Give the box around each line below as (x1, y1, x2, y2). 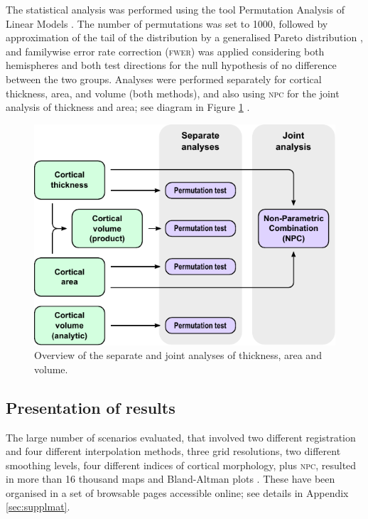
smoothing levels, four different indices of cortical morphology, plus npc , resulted (6, 457, 357, 472)
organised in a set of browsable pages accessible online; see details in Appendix (6, 485, 349, 500)
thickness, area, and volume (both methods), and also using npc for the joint (6, 85, 340, 100)
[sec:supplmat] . (6, 499, 70, 514)
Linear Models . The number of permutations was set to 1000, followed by (6, 16, 328, 31)
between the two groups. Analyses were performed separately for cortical (6, 71, 322, 86)
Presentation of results (6, 396, 175, 418)
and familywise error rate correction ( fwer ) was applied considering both (6, 43, 325, 58)
